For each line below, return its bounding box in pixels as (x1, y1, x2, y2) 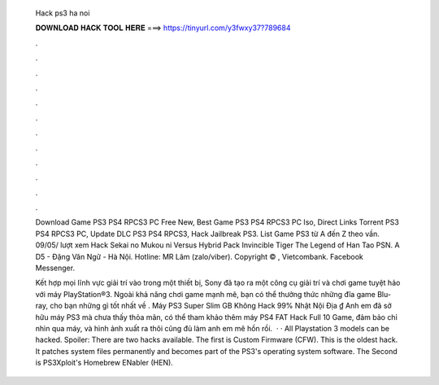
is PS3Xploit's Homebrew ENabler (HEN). (35, 358, 174, 368)
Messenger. (35, 263, 76, 273)
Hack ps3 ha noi (35, 8, 90, 18)
